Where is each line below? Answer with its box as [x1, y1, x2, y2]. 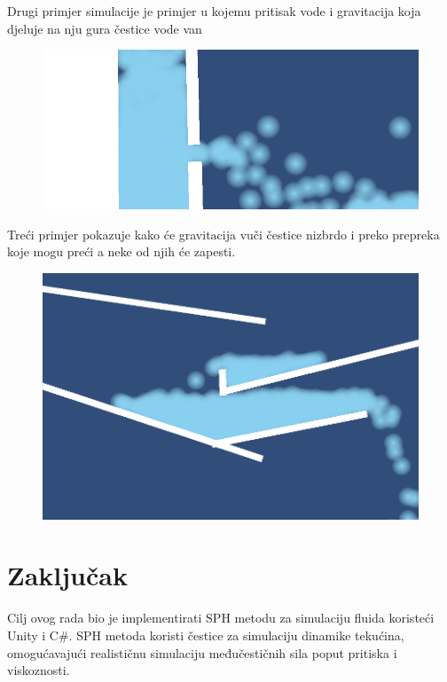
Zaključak [7, 557, 128, 593]
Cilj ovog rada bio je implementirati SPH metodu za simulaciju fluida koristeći [7, 608, 435, 627]
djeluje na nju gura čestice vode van [7, 19, 202, 37]
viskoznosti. [7, 661, 70, 679]
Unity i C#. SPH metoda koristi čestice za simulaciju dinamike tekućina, [7, 625, 404, 644]
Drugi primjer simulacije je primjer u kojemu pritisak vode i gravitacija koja [7, 2, 421, 20]
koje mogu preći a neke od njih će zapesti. [7, 242, 236, 261]
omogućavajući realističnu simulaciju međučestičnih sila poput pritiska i [7, 643, 397, 662]
